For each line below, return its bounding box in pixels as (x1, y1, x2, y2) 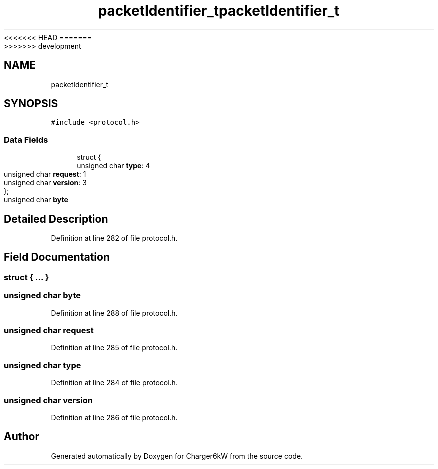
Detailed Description (4, 212, 108, 225)
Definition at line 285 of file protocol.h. (51, 343, 178, 352)
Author (4, 430, 39, 443)
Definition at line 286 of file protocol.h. (51, 413, 178, 422)
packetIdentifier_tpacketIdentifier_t (98, 2, 340, 19)
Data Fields (4, 134, 48, 145)
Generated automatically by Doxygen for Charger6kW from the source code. (51, 451, 303, 460)
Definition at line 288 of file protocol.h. (51, 308, 178, 317)
